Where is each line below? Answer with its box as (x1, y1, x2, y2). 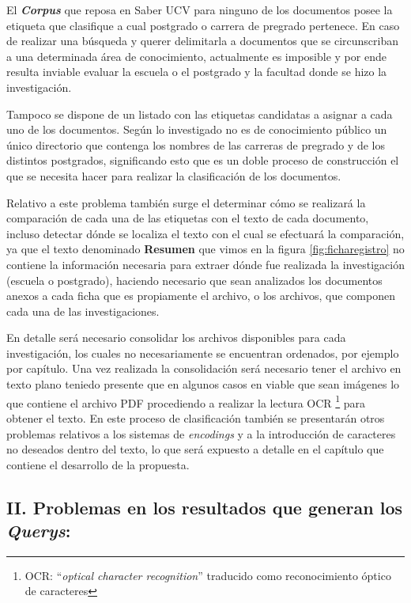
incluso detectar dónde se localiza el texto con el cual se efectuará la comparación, (6, 225, 405, 241)
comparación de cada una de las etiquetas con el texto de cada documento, (6, 210, 369, 226)
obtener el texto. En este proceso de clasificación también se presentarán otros (6, 409, 385, 426)
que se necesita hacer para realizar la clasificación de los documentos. (6, 167, 341, 184)
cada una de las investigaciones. (6, 302, 160, 319)
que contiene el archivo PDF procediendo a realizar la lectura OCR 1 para (6, 392, 366, 411)
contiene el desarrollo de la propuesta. (6, 456, 190, 472)
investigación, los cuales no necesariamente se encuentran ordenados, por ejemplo (6, 344, 399, 361)
